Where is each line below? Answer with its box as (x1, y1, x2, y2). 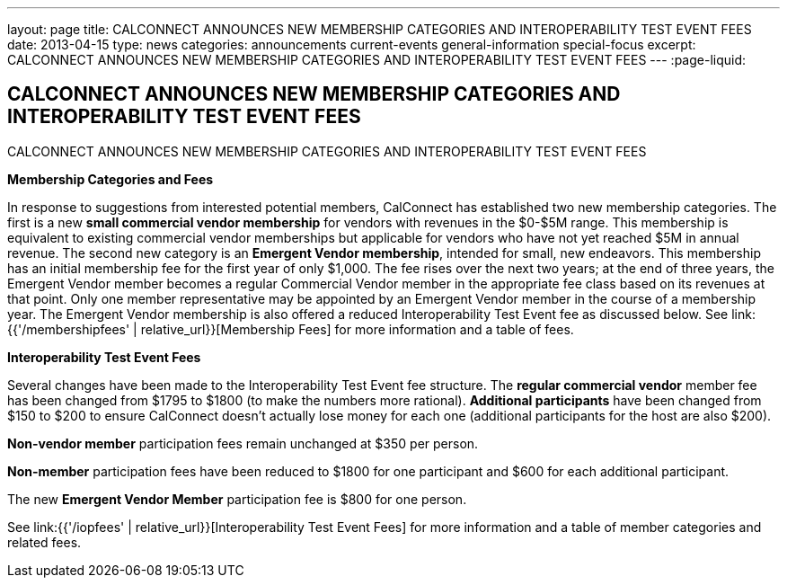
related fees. (7, 534, 82, 550)
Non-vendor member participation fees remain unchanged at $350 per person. (7, 435, 479, 451)
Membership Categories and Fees (7, 171, 214, 187)
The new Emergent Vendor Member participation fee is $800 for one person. (7, 491, 467, 507)
